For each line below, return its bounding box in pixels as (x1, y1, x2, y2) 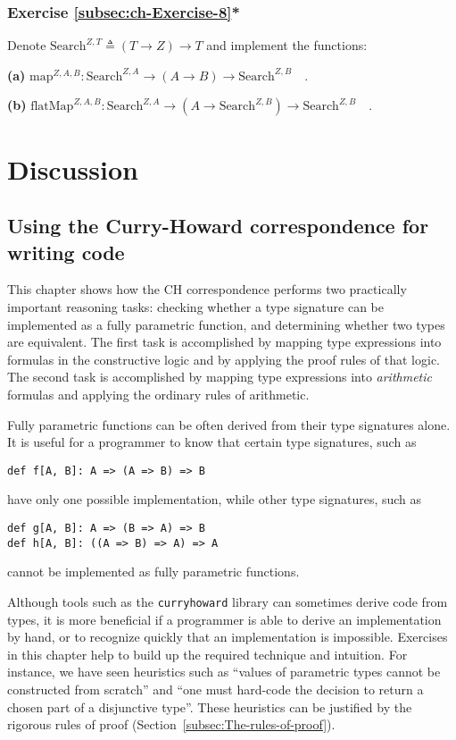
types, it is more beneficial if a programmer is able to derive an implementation (7, 610, 442, 628)
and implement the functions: (206, 36, 368, 55)
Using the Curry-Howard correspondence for (7, 212, 429, 240)
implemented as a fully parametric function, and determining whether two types (7, 315, 445, 333)
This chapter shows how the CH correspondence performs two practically (7, 280, 407, 299)
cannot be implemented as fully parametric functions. (7, 562, 300, 581)
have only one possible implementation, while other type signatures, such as (7, 490, 422, 509)
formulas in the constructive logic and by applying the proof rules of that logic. (7, 349, 440, 368)
